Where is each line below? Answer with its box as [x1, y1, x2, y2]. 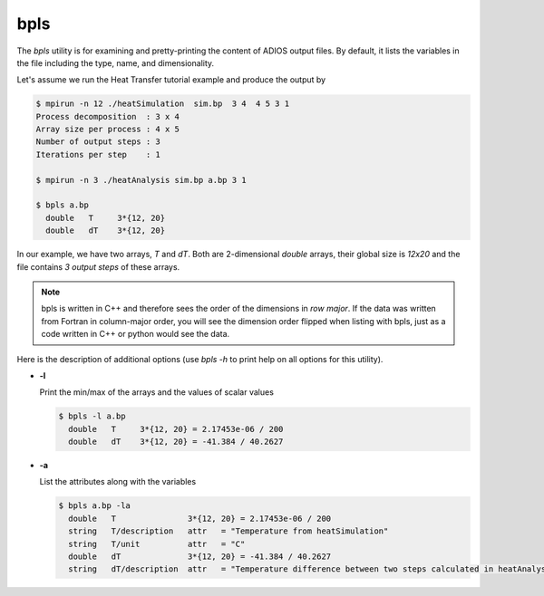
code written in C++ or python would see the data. [41, 329, 230, 340]
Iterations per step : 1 [35, 149, 160, 159]
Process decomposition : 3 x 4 [35, 111, 180, 121]
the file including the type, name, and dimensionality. [16, 57, 215, 68]
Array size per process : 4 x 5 [35, 124, 180, 135]
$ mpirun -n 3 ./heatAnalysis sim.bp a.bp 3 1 [35, 175, 247, 185]
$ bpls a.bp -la [58, 501, 131, 511]
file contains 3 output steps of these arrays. [16, 261, 180, 272]
